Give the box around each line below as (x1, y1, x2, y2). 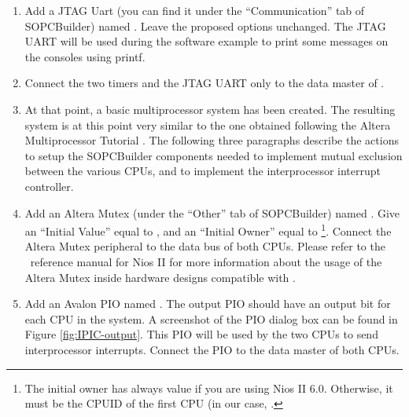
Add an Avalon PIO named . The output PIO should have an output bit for (24, 295, 391, 312)
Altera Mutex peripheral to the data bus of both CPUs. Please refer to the (24, 238, 385, 254)
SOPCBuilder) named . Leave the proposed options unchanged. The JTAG (24, 17, 386, 34)
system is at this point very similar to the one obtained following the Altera (24, 116, 391, 133)
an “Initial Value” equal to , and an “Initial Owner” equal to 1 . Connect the (24, 221, 392, 239)
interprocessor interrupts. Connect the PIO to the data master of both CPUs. (24, 341, 400, 357)
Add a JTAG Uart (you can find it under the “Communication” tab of (24, 2, 365, 18)
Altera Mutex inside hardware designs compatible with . (24, 269, 296, 285)
